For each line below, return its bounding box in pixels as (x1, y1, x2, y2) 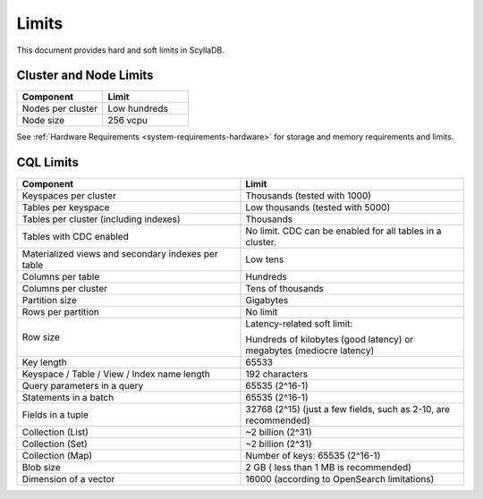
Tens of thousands (245, 283, 324, 295)
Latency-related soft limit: (245, 317, 353, 330)
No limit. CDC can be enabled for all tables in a (245, 224, 442, 237)
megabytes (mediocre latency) (245, 344, 375, 357)
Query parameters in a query (21, 380, 144, 393)
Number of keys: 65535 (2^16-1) (245, 450, 381, 462)
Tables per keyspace (21, 201, 110, 214)
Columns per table (21, 271, 100, 283)
